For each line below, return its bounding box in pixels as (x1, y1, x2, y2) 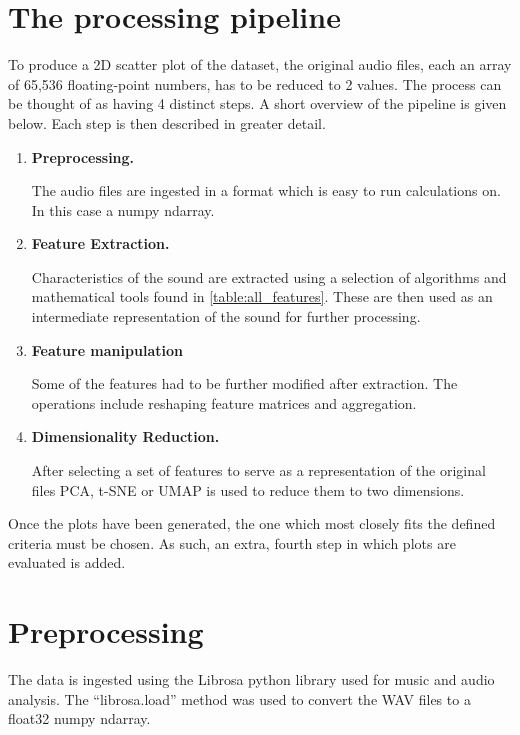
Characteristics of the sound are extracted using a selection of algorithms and (31, 266, 507, 287)
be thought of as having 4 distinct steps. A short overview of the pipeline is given (8, 93, 507, 114)
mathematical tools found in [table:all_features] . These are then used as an (31, 286, 493, 307)
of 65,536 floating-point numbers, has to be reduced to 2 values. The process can (8, 73, 502, 94)
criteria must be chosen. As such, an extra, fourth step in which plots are (8, 532, 456, 553)
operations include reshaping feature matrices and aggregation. (31, 392, 417, 413)
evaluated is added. (8, 552, 126, 573)
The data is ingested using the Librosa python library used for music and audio (8, 669, 495, 690)
